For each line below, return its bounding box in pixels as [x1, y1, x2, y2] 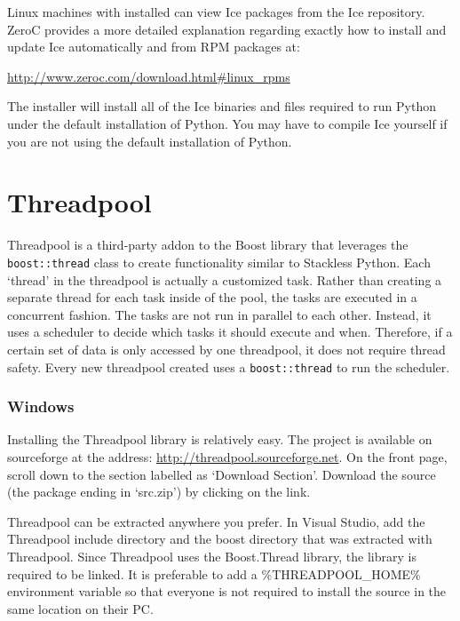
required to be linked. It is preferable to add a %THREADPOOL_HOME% [7, 564, 421, 583]
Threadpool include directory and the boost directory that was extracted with [7, 529, 432, 548]
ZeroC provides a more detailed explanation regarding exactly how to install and [7, 20, 447, 38]
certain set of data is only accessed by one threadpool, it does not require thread [7, 339, 446, 358]
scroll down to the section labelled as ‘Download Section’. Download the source [7, 465, 436, 483]
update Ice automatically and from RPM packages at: [7, 37, 300, 56]
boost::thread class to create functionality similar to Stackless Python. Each [7, 252, 431, 271]
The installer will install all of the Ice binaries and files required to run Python [7, 97, 436, 115]
